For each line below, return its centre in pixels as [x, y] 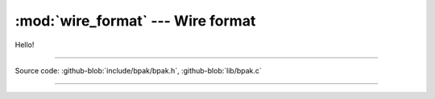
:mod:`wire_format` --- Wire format [135, 21]
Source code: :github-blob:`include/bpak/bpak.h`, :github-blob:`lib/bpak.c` [138, 70]
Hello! [25, 45]
